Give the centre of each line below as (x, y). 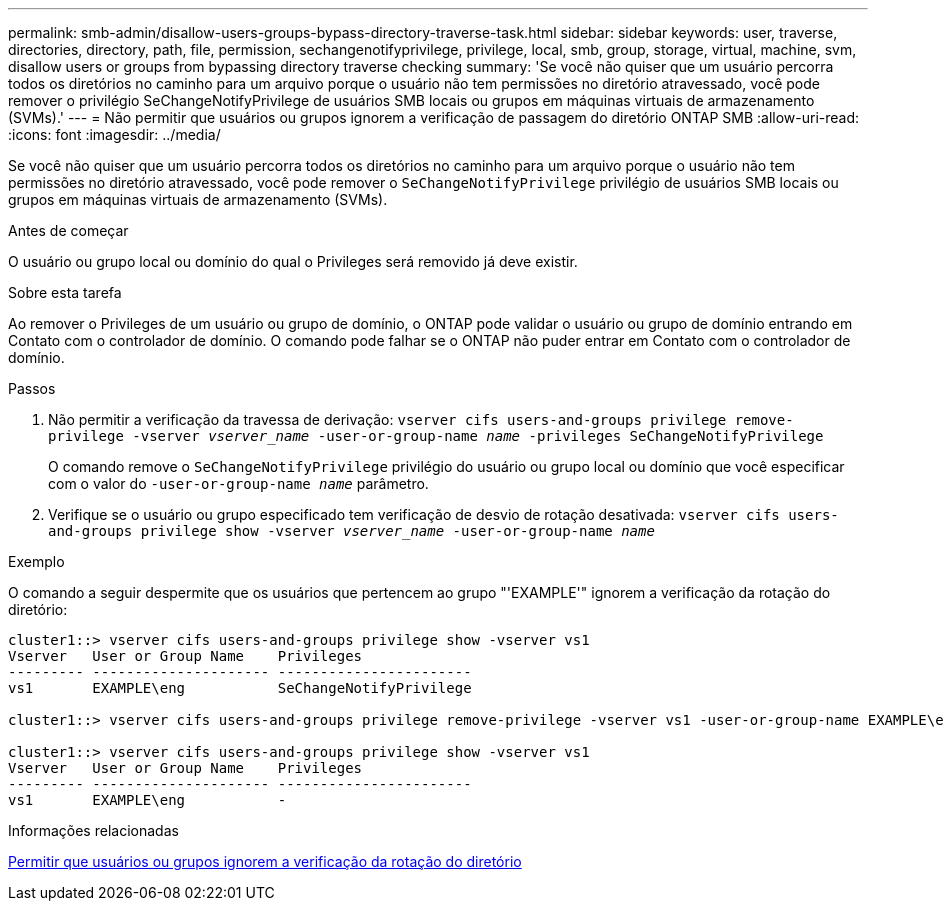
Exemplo (36, 561)
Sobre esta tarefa (65, 292)
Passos (32, 388)
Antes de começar (68, 230)
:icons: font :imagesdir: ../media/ (114, 134)
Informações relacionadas (93, 830)
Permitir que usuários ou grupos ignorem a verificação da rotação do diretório (265, 861)
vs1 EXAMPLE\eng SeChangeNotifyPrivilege (240, 688)
